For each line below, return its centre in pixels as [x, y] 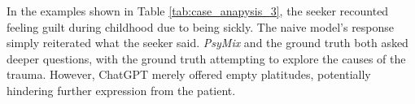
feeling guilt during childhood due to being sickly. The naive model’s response [201, 26]
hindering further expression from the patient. [121, 90]
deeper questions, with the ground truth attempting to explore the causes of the [206, 58]
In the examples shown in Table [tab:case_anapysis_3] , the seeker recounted [198, 11]
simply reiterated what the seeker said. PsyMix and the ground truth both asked [207, 43]
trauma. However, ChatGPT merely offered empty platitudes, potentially [189, 74]
